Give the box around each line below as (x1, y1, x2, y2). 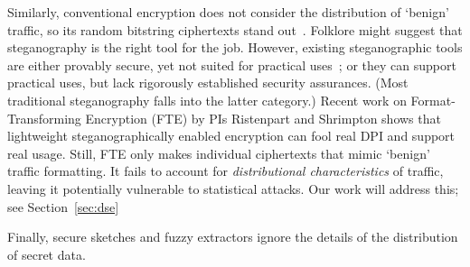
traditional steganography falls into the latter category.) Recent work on (7, 90, 407, 109)
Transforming (7, 108, 81, 127)
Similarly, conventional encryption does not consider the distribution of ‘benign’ (7, 3, 449, 21)
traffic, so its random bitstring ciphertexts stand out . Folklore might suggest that (7, 20, 463, 39)
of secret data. (7, 244, 86, 263)
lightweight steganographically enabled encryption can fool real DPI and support (7, 126, 456, 145)
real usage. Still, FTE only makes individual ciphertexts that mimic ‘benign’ (7, 143, 430, 162)
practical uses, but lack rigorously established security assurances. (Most (7, 73, 409, 92)
